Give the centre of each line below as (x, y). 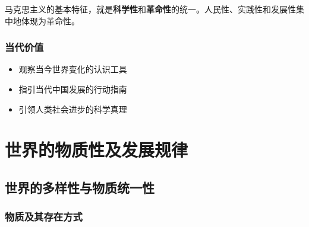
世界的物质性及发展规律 (97, 150)
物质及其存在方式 (44, 217)
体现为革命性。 (50, 20)
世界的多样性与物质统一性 (80, 187)
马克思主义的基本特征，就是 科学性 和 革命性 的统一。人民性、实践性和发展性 (150, 9)
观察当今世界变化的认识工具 (73, 69)
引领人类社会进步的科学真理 (73, 109)
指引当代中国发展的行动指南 (73, 89)
